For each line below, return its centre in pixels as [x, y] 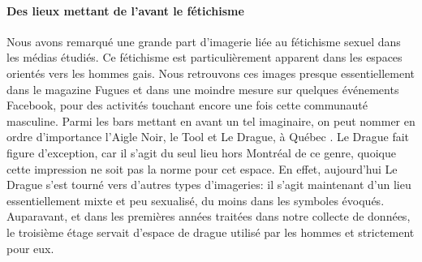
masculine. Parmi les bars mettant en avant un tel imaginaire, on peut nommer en [211, 120]
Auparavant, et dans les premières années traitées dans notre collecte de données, [209, 216]
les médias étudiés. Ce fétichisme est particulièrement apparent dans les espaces [205, 57]
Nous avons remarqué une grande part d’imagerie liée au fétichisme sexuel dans [204, 41]
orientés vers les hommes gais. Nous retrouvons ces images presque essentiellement [211, 73]
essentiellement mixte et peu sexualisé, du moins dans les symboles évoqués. [196, 200]
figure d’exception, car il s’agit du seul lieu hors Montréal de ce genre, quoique [201, 152]
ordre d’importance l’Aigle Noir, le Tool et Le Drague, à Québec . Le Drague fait [208, 137]
